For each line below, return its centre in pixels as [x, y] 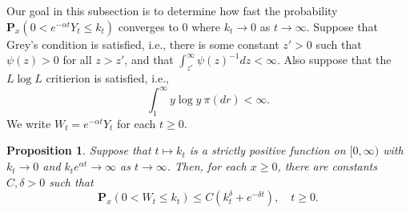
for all [77, 60]
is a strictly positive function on [267, 150]
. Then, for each [207, 166]
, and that [149, 60]
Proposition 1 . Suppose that [79, 150]
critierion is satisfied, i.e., [107, 77]
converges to [148, 26]
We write [29, 123]
